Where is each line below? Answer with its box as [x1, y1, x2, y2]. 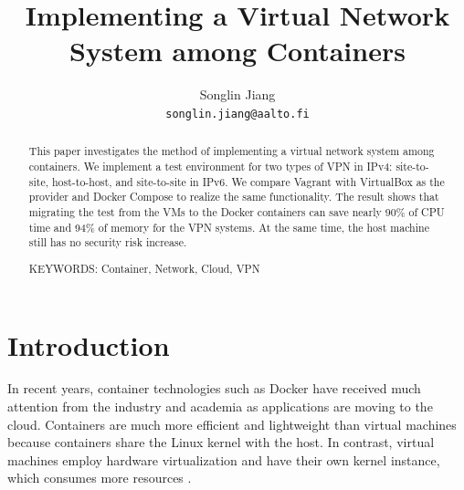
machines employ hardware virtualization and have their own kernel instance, [7, 450, 440, 469]
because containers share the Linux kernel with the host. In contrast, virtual [7, 433, 435, 452]
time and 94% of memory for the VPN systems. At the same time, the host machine [28, 219, 429, 235]
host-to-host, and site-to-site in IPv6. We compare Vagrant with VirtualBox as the [51, 173, 445, 189]
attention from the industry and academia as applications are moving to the [7, 397, 433, 416]
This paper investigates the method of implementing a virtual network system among [28, 143, 435, 159]
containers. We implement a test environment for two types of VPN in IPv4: [28, 159, 393, 174]
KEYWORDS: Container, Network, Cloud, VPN [28, 260, 260, 276]
